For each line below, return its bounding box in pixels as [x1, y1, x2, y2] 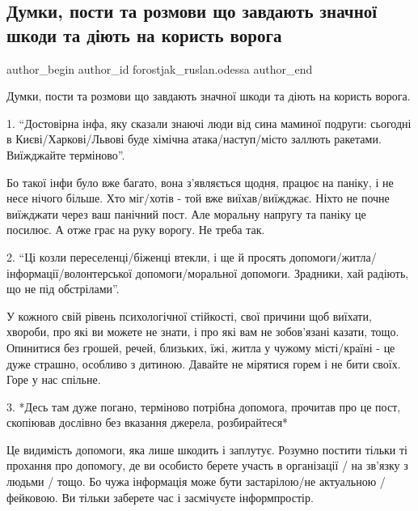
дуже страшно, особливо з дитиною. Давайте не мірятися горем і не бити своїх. [6, 355, 401, 372]
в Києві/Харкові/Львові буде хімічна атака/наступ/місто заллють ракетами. [6, 130, 382, 147]
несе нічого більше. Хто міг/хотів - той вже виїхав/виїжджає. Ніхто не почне [6, 189, 390, 207]
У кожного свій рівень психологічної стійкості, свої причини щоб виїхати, [6, 307, 372, 324]
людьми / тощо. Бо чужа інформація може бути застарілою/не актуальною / [6, 473, 386, 490]
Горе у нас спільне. [6, 371, 101, 388]
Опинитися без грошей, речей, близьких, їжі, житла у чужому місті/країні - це [6, 339, 395, 356]
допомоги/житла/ [289, 248, 377, 265]
